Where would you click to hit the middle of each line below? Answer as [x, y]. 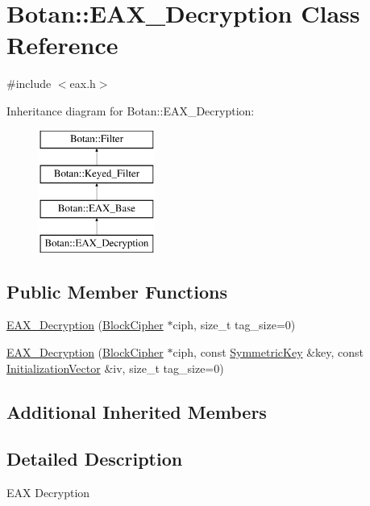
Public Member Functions [117, 291]
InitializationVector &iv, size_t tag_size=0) [115, 368]
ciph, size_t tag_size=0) [234, 325]
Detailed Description [95, 459]
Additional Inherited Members [137, 411]
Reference [62, 45]
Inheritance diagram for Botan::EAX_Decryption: [131, 110]
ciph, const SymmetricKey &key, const [268, 352]
